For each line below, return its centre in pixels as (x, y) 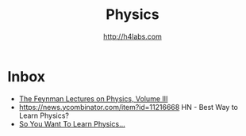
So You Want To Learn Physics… (72, 123)
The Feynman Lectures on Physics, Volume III (93, 98)
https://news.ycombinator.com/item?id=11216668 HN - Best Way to (129, 107)
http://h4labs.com (133, 36)
